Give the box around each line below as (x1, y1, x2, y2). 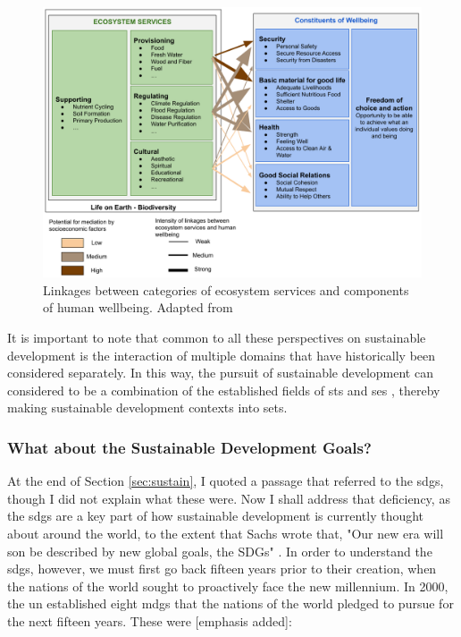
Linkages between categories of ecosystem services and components (43, 280, 409, 299)
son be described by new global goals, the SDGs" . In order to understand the (7, 541, 432, 560)
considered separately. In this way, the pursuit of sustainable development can (7, 363, 433, 382)
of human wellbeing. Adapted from (43, 298, 233, 317)
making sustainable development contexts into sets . (7, 398, 288, 417)
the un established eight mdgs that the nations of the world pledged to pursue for (7, 594, 454, 613)
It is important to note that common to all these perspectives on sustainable (7, 328, 426, 347)
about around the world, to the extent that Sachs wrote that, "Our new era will (7, 524, 444, 543)
